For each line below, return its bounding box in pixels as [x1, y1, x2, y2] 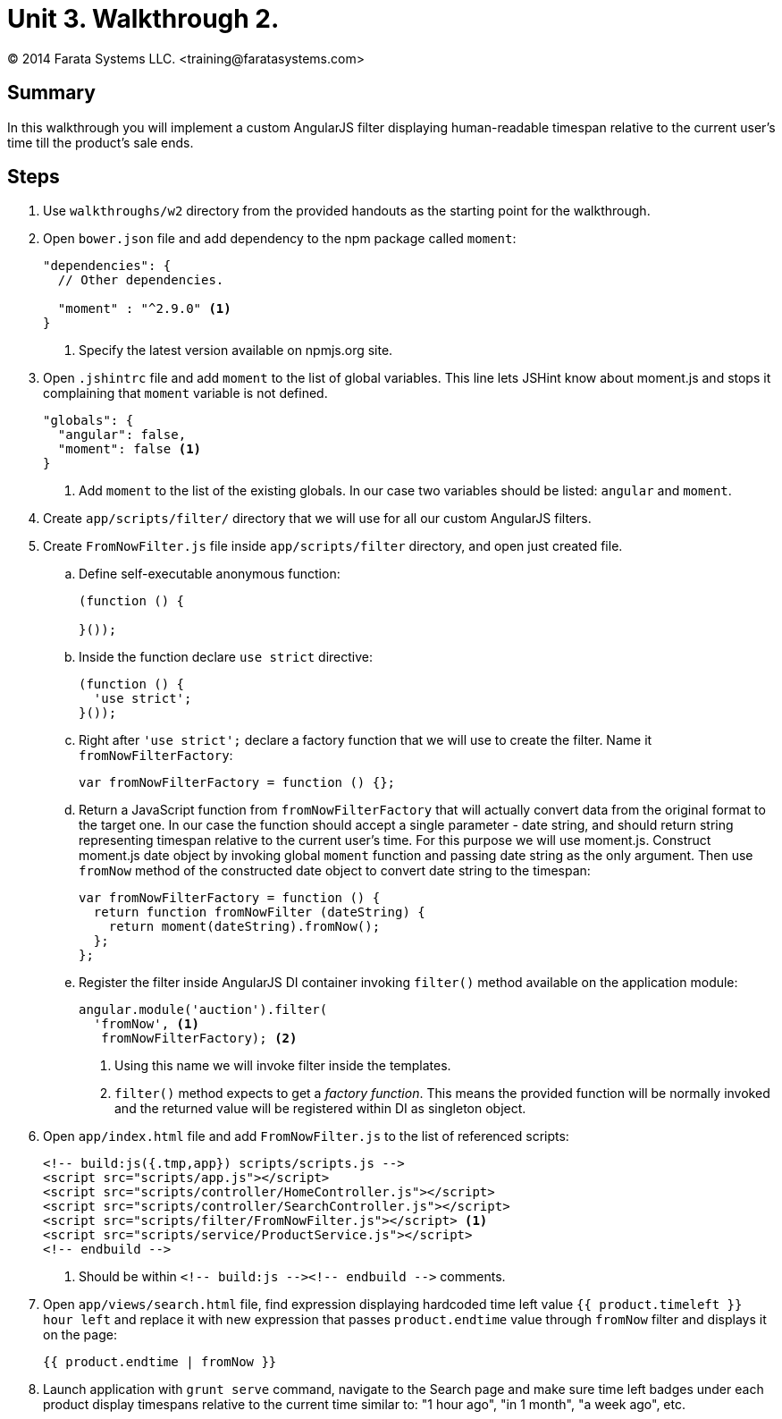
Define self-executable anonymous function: [79, 566, 341, 582]
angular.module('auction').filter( [79, 1002, 328, 1018]
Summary [7, 81, 96, 105]
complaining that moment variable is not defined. [43, 385, 328, 401]
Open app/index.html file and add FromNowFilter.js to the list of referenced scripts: [43, 1128, 569, 1144]
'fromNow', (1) [93, 1017, 199, 1032]
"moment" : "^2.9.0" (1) [57, 301, 231, 317]
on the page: [43, 1327, 117, 1343]
